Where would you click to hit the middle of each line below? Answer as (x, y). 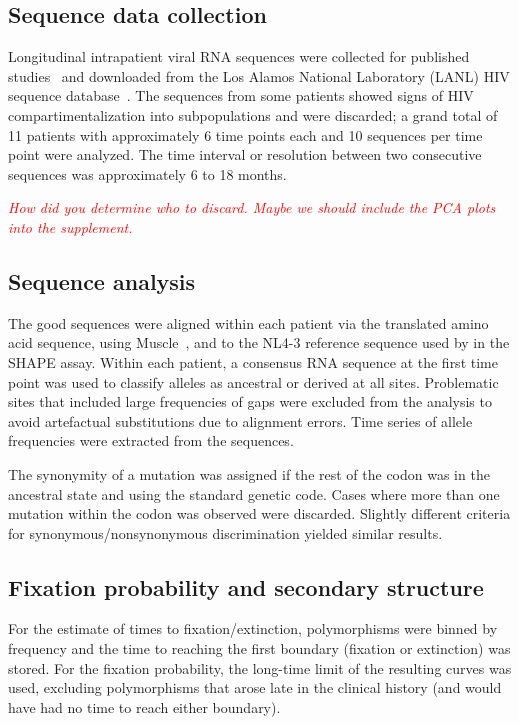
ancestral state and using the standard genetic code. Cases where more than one (254, 493)
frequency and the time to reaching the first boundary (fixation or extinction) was (259, 648)
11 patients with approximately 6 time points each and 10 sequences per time (245, 134)
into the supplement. (70, 226)
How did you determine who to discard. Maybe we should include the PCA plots (252, 207)
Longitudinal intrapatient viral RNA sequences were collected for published (239, 56)
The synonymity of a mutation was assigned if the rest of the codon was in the (249, 473)
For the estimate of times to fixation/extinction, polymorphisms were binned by (253, 628)
